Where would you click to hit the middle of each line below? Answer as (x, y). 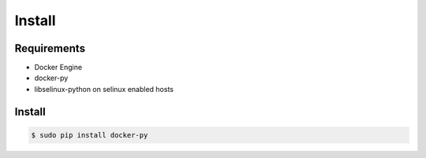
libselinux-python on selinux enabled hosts (104, 89)
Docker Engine (58, 68)
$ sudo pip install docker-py (90, 135)
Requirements (50, 48)
